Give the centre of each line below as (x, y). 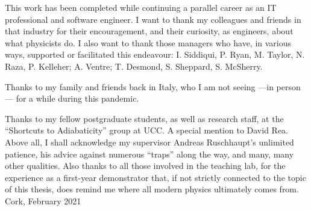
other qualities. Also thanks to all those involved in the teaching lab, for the (145, 166)
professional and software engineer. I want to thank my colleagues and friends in (153, 19)
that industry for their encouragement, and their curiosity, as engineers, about (149, 31)
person (288, 86)
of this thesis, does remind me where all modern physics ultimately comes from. (152, 189)
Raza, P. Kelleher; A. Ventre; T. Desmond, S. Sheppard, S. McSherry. (134, 66)
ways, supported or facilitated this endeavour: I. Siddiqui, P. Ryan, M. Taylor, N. (155, 54)
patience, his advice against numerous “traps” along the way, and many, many (149, 154)
